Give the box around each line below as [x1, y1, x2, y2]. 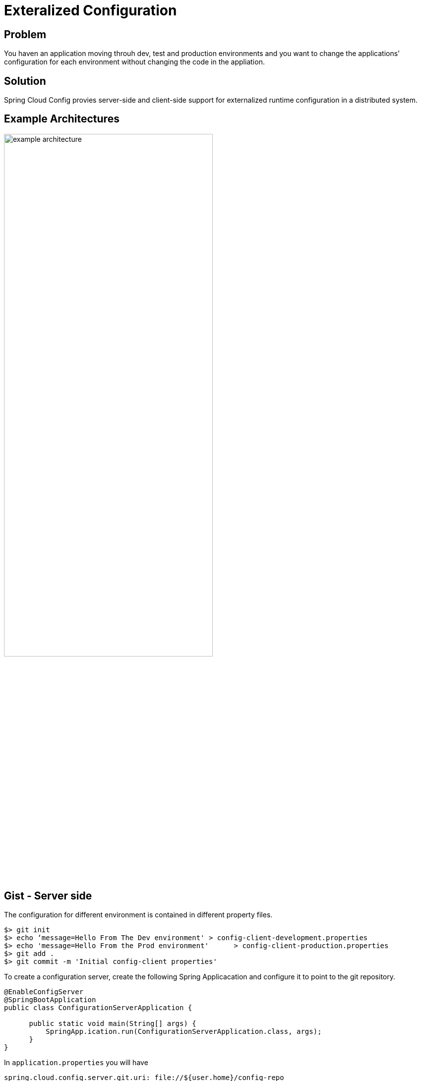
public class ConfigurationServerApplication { [4, 1004, 192, 1012]
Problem [4, 28, 47, 41]
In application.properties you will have [4, 1058, 148, 1067]
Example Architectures [4, 113, 120, 125]
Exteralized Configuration [4, 2, 177, 19]
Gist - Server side [4, 889, 92, 902]
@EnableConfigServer [4, 988, 84, 996]
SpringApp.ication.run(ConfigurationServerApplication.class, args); [46, 1027, 322, 1036]
